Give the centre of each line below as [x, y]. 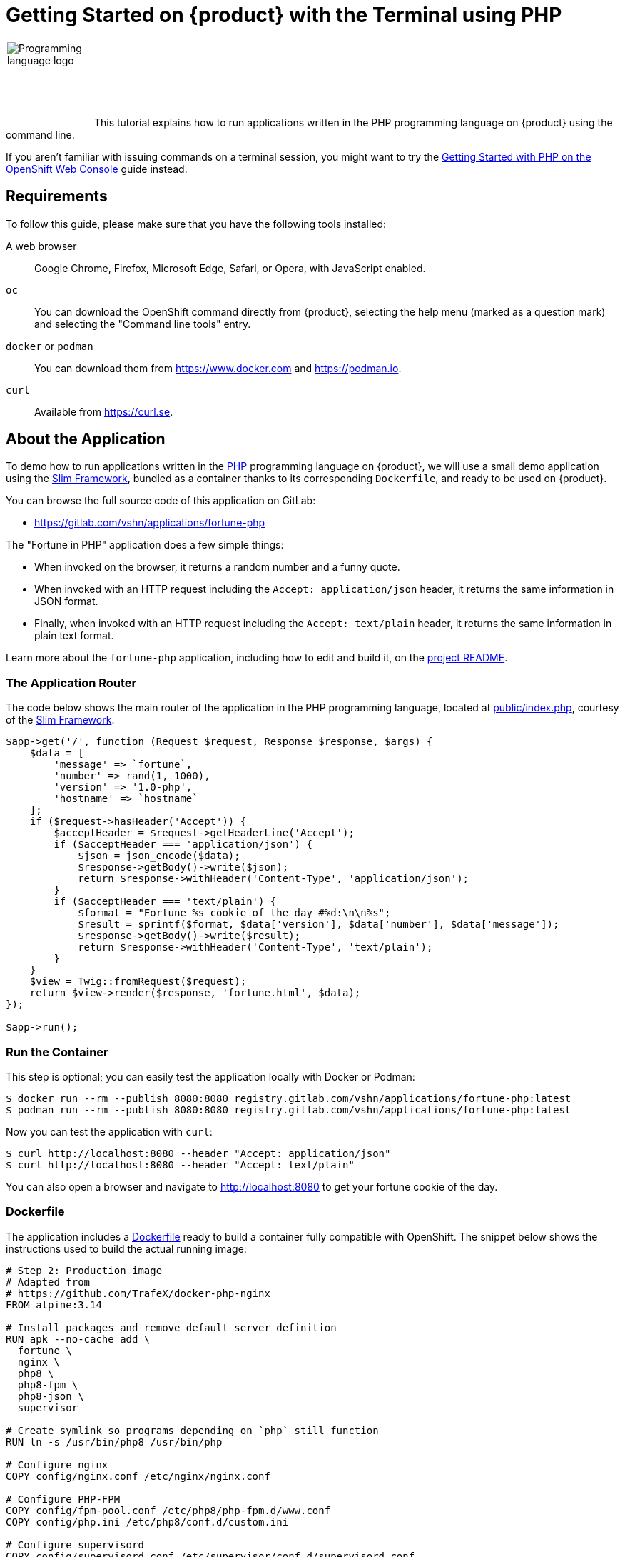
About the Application [86, 439]
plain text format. [74, 636]
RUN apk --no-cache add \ [78, 1339]
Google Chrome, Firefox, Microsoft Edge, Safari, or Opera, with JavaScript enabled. [230, 268]
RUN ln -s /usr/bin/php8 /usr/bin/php [114, 1442]
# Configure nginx [57, 1465]
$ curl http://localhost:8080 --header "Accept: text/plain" [180, 1165]
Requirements [57, 196]
